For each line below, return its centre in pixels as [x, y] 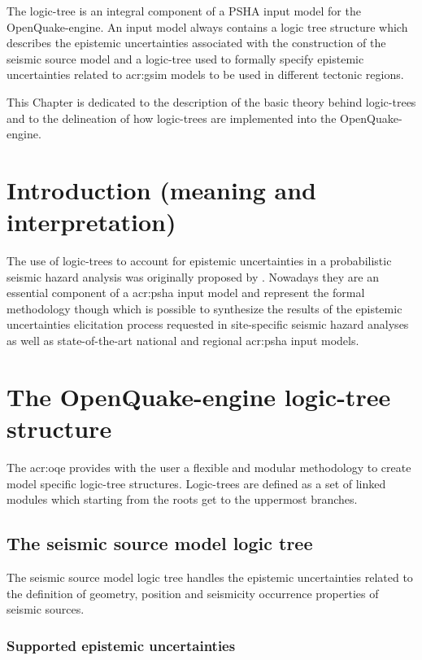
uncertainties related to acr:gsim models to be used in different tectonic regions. [205, 74]
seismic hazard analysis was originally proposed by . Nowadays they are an [193, 276]
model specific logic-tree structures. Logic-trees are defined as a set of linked [196, 483]
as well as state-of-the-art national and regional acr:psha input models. [183, 341]
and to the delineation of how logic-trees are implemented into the [172, 118]
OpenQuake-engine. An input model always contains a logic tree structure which [207, 26]
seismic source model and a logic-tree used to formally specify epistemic [185, 58]
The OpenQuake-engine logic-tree [199, 396]
